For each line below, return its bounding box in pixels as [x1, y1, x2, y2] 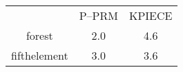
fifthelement [11, 47, 68, 63]
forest [26, 27, 53, 43]
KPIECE [128, 8, 173, 23]
